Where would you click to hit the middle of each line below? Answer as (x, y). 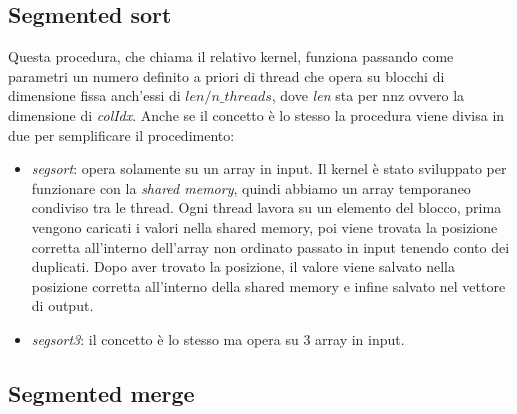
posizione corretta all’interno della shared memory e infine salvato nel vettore (268, 285)
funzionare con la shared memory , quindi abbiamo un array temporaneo (251, 187)
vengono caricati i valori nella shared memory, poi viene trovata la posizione (264, 226)
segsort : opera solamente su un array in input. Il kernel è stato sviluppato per (269, 168)
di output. (62, 305)
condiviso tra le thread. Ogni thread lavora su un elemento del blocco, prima (266, 207)
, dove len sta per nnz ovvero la (368, 95)
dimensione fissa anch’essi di (94, 95)
